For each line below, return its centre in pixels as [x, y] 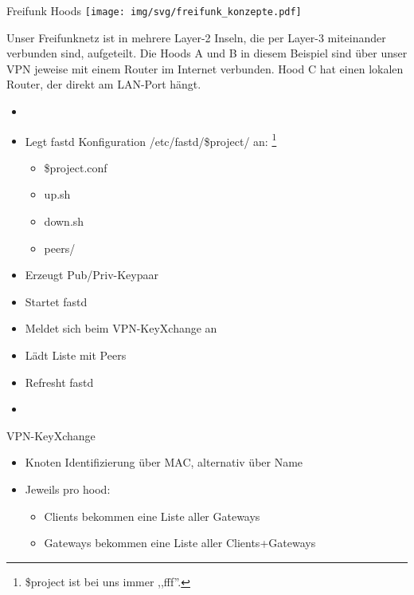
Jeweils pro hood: [68, 489]
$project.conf [76, 167]
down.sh [64, 221]
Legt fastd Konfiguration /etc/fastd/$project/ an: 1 [151, 140]
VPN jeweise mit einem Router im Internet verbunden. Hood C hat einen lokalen [205, 68]
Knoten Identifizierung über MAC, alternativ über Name [164, 462]
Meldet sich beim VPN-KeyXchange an [121, 328]
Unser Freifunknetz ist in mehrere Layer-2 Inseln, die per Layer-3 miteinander [196, 37]
